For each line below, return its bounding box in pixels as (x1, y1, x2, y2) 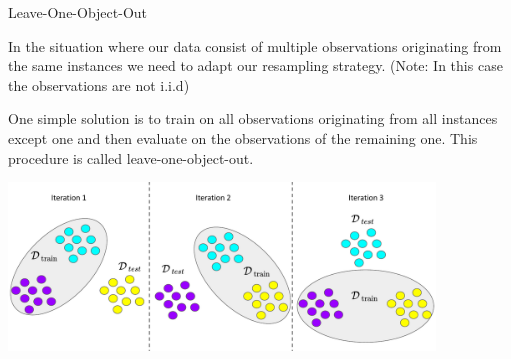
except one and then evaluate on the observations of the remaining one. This (8, 127, 478, 148)
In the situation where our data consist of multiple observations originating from (8, 35, 502, 56)
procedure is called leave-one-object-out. (8, 147, 254, 168)
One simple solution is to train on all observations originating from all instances (8, 108, 498, 129)
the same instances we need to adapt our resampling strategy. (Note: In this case (8, 55, 503, 76)
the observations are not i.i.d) (8, 74, 190, 95)
